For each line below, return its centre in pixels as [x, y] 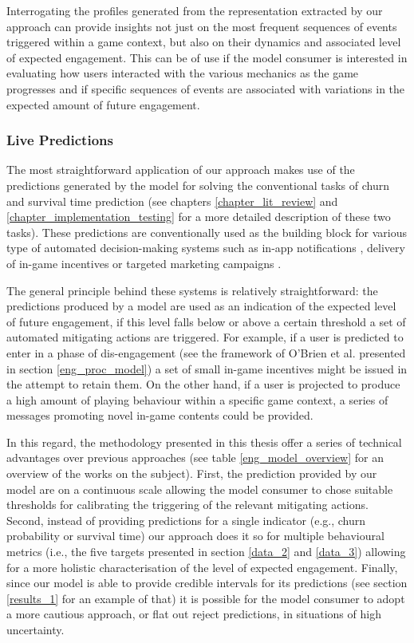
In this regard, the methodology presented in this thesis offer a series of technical [204, 442]
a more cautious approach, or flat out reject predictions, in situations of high [194, 614]
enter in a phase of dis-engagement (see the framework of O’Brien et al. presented [206, 352]
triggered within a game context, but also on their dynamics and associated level [204, 42]
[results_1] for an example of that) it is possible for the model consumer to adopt [206, 598]
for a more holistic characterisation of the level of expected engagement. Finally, [202, 567]
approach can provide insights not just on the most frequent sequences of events [202, 26]
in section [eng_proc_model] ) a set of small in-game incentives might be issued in [207, 368]
